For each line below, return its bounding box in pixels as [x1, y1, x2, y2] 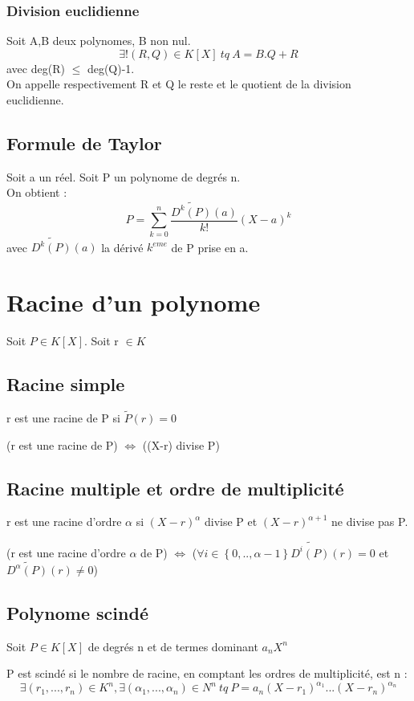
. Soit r [84, 332, 119, 348]
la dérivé [101, 238, 144, 255]
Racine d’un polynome [6, 286, 261, 318]
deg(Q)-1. [87, 59, 135, 76]
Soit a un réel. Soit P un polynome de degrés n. [6, 168, 241, 185]
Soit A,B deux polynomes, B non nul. [6, 32, 191, 49]
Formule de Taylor [6, 130, 162, 155]
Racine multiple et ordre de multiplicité [6, 475, 344, 500]
